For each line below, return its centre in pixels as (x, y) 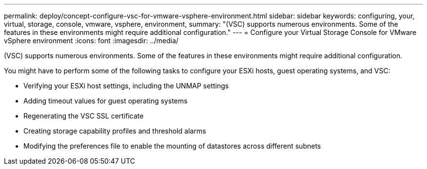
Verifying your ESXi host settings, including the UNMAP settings (126, 86)
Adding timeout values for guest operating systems (106, 101)
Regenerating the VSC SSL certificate (84, 116)
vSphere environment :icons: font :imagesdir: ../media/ (91, 41)
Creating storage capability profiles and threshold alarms (115, 131)
